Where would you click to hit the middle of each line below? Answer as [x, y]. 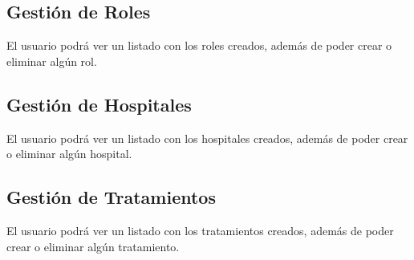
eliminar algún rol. [52, 61]
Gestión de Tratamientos [111, 197]
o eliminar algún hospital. [69, 154]
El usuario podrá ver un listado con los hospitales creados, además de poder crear [207, 138]
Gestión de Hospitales [99, 104]
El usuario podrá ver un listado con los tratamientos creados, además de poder [200, 230]
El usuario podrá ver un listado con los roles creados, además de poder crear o [199, 45]
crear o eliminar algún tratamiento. [93, 246]
